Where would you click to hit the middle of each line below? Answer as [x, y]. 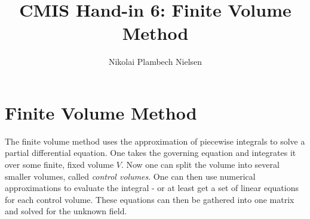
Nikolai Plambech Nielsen [155, 62]
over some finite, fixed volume [59, 165]
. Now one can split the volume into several [200, 165]
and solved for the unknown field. [66, 211]
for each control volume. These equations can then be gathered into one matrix [150, 199]
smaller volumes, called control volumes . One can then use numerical [130, 176]
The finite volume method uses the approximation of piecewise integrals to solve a [155, 141]
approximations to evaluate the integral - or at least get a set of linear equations [152, 188]
